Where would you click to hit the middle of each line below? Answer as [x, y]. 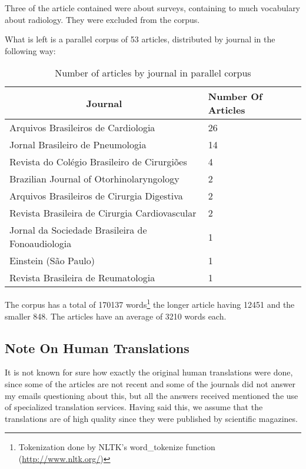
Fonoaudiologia [41, 244]
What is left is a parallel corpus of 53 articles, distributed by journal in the [140, 39]
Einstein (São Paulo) [52, 261]
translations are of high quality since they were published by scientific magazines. [151, 418]
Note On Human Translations [97, 347]
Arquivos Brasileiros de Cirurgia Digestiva [96, 196]
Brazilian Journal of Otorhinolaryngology [94, 179]
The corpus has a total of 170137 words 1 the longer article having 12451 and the [150, 304]
